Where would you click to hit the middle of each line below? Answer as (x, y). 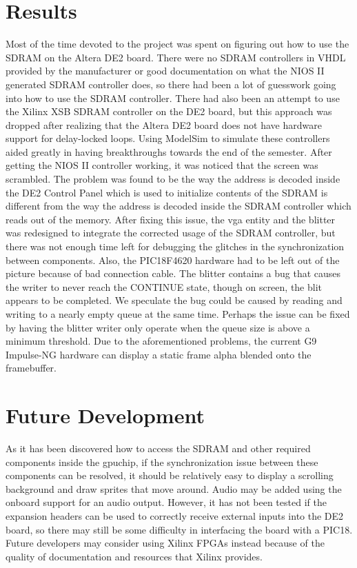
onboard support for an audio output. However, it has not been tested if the (166, 502)
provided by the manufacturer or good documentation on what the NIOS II (165, 71)
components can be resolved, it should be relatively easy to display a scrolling (170, 475)
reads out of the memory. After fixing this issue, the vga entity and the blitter (171, 219)
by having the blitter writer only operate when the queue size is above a (158, 327)
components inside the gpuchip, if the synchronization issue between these (162, 461)
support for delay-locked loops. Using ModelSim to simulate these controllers (168, 138)
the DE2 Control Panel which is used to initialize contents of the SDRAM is (167, 192)
